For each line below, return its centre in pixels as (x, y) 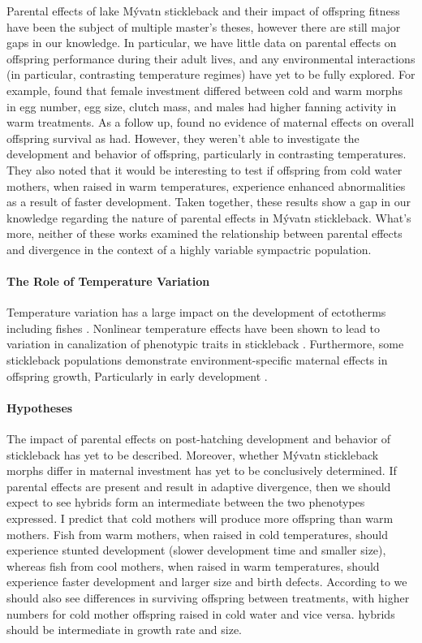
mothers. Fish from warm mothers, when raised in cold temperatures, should (197, 534)
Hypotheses (40, 407)
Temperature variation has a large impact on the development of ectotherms (196, 312)
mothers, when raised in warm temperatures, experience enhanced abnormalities (206, 186)
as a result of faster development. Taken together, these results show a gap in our (209, 202)
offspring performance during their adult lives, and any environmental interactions (211, 58)
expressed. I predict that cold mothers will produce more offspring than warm (200, 518)
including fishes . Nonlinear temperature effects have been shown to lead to (194, 328)
